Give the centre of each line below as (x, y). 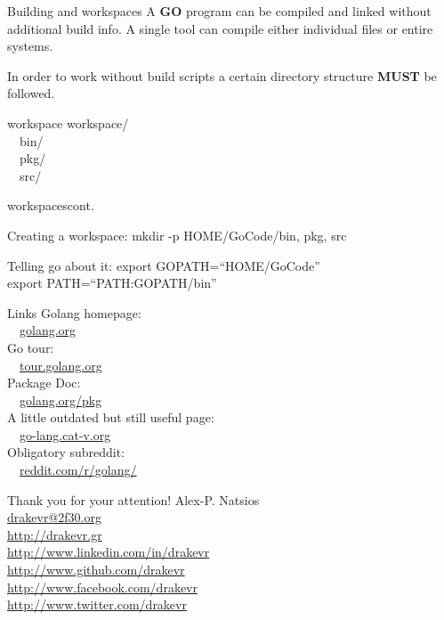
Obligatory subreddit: (66, 452)
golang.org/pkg (61, 400)
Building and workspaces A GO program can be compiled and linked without (219, 11)
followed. (31, 93)
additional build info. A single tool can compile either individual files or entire (220, 28)
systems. (30, 46)
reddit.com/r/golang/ (78, 470)
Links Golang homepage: (74, 312)
